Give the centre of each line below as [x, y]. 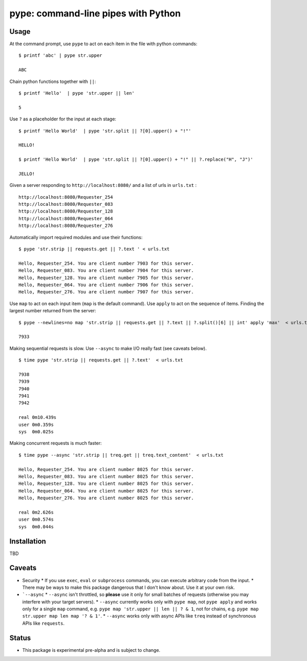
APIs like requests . [43, 623]
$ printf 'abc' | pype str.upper [60, 56]
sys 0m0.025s [36, 432]
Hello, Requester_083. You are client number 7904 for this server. [106, 271]
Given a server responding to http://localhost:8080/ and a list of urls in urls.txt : [103, 185]
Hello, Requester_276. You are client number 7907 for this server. [106, 292]
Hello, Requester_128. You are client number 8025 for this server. [106, 484]
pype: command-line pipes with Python [95, 13]
